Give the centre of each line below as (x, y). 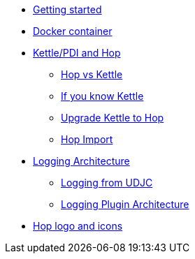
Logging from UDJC (107, 183)
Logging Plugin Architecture (125, 204)
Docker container (73, 31)
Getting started (67, 9)
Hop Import (87, 139)
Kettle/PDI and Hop (77, 53)
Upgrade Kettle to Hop (113, 118)
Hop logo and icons (78, 226)
